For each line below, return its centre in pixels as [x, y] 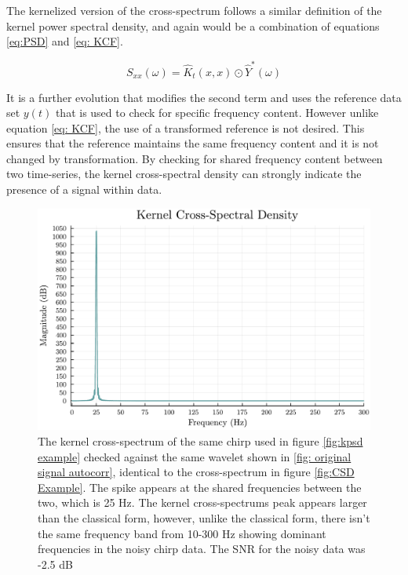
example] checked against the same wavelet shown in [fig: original [195, 456]
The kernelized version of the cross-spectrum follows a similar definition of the [194, 10]
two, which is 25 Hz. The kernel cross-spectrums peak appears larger [202, 502]
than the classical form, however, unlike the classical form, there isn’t [204, 518]
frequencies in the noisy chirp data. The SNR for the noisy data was [202, 549]
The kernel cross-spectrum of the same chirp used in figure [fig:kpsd [200, 441]
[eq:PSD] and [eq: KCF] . [65, 41]
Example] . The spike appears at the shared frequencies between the [200, 487]
